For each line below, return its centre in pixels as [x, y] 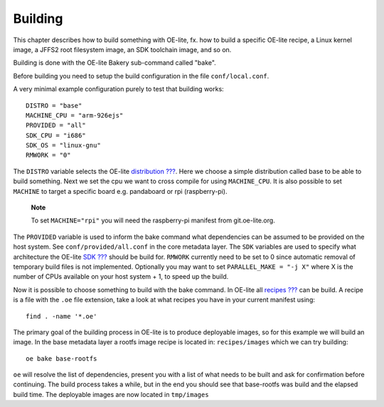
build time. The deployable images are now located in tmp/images [111, 394]
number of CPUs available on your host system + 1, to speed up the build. [121, 277]
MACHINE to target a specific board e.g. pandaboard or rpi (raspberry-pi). [120, 191]
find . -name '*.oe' [62, 316]
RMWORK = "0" [48, 155]
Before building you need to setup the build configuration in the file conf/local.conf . [141, 76]
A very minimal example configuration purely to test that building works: [118, 89]
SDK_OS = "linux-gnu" [63, 145]
